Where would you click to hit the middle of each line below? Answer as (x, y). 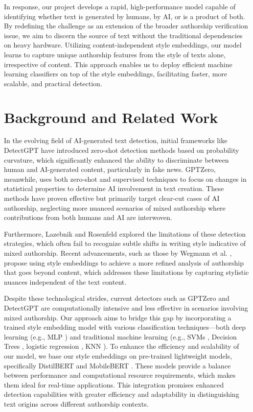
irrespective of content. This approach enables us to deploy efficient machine (118, 64)
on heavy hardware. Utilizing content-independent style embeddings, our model (123, 45)
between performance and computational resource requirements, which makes (120, 375)
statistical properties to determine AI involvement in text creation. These (114, 188)
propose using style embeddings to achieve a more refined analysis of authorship (124, 262)
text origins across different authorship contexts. (76, 403)
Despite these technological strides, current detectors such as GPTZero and (117, 298)
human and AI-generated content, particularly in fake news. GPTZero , (110, 169)
